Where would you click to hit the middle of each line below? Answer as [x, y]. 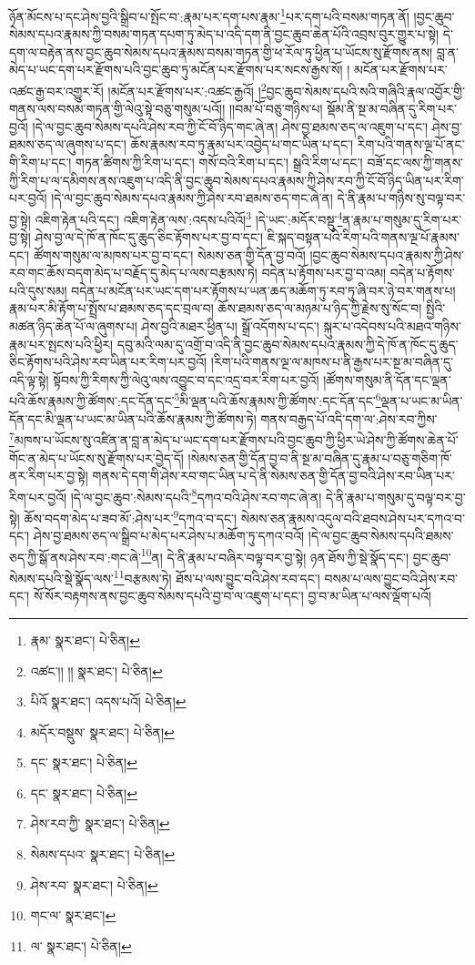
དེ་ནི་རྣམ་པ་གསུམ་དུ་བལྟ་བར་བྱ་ [396, 497]
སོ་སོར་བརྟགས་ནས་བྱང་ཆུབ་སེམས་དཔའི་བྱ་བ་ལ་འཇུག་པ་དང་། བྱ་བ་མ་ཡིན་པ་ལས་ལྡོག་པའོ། [232, 596]
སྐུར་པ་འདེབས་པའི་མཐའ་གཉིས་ [392, 326]
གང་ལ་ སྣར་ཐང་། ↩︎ [73, 915]
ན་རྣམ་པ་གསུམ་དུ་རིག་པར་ [402, 219]
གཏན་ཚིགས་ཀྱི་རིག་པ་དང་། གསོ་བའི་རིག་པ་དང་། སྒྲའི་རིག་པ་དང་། [219, 163]
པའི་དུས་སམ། [38, 290]
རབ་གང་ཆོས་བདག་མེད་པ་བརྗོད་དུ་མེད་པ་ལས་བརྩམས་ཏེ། [133, 273]
